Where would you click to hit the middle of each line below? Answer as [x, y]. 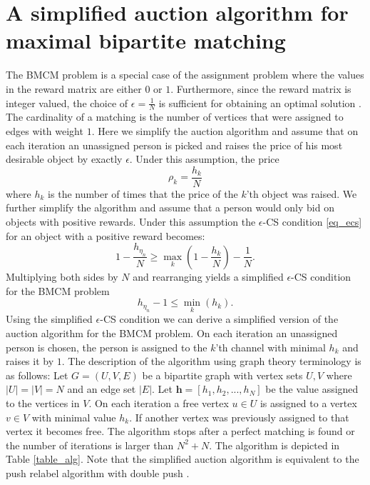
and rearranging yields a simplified [208, 276]
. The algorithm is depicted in [274, 445]
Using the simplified [49, 319]
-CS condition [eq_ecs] [312, 221]
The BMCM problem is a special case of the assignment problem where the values [185, 75]
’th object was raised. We [302, 193]
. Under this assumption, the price [204, 159]
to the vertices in [43, 402]
